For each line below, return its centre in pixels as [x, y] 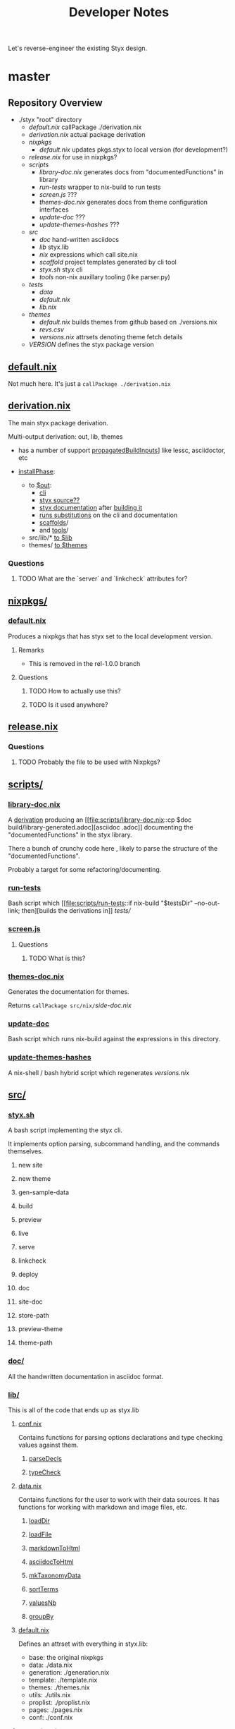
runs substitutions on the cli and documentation [108, 515]
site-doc [30, 1302]
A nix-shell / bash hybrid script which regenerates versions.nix [99, 1072]
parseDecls [45, 1458]
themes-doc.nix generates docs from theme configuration [123, 202]
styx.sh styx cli [61, 269]
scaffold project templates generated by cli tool [108, 262]
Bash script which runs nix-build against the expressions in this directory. [114, 1039]
